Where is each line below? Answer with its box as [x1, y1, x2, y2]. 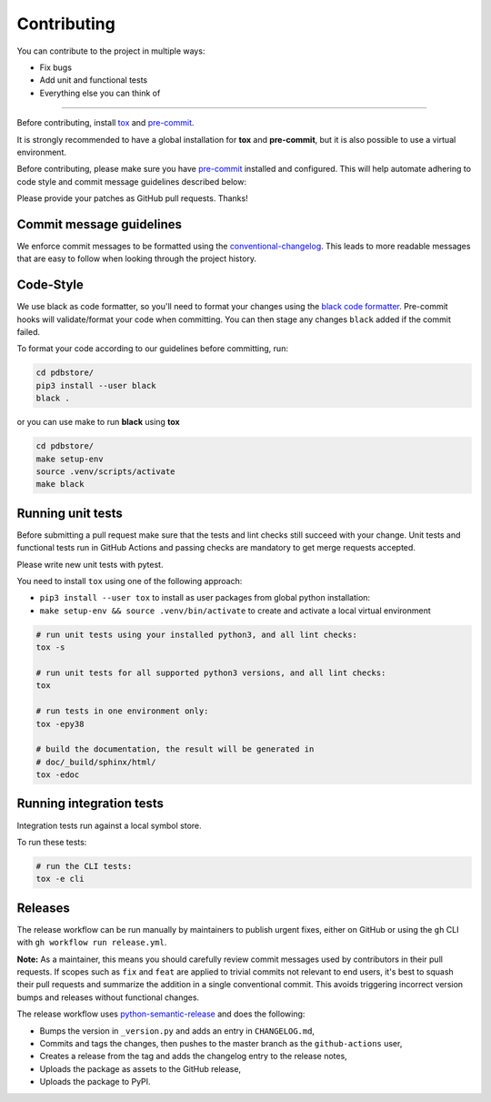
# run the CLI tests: [35, 861, 133, 871]
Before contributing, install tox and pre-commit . [16, 117, 195, 128]
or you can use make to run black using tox [16, 417, 181, 428]
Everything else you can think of [39, 87, 161, 98]
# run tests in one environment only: [35, 706, 209, 716]
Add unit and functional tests [39, 75, 148, 86]
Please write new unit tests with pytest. [16, 559, 164, 570]
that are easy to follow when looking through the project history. [16, 253, 257, 264]
